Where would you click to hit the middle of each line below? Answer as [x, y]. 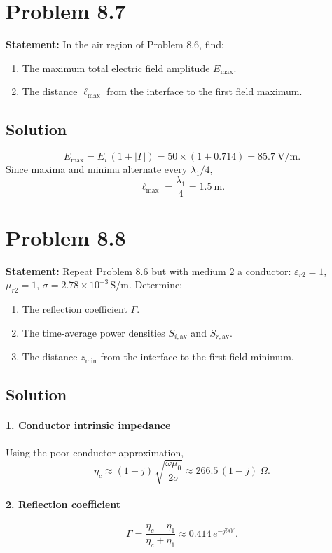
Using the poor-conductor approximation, [95, 452]
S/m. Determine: [146, 285]
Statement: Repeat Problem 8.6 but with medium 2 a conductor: [148, 271]
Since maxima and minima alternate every [97, 169]
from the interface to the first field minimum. [197, 357]
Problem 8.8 [66, 237]
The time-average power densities [94, 332]
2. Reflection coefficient [63, 504]
